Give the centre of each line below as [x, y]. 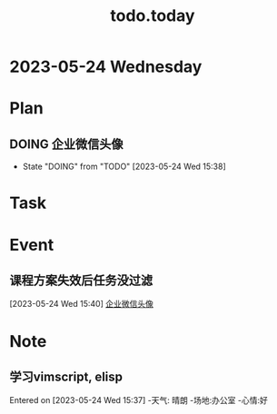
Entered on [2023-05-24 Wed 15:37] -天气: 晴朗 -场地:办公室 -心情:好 [138, 400]
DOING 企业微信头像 [66, 144]
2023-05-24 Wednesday [106, 67]
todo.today [153, 16]
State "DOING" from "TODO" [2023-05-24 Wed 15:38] [124, 167]
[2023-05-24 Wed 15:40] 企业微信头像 [82, 304]
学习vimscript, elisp [66, 376]
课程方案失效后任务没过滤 [81, 280]
